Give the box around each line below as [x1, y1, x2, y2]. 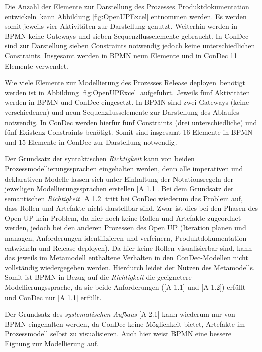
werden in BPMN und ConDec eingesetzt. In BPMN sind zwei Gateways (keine [5, 97, 249, 107]
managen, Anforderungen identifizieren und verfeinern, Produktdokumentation [5, 232, 247, 243]
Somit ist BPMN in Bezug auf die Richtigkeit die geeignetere [5, 272, 192, 282]
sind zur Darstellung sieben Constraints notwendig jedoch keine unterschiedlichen [5, 40, 255, 51]
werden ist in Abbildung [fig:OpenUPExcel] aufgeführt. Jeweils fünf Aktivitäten [5, 87, 250, 97]
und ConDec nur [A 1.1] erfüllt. [5, 291, 102, 302]
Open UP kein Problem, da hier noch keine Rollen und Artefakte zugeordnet [5, 212, 241, 223]
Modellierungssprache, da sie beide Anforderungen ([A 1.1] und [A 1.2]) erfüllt [5, 282, 246, 292]
